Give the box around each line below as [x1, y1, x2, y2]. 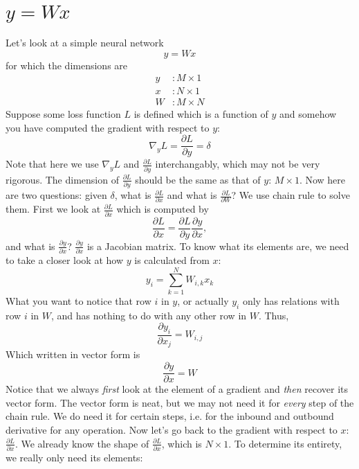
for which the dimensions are [6, 57, 128, 72]
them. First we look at [6, 202, 101, 216]
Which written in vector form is [6, 347, 140, 362]
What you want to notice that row [6, 293, 151, 308]
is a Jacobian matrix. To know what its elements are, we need [86, 238, 349, 253]
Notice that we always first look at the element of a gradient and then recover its [6, 382, 348, 396]
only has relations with [242, 293, 340, 308]
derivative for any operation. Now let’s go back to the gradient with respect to [6, 422, 338, 436]
